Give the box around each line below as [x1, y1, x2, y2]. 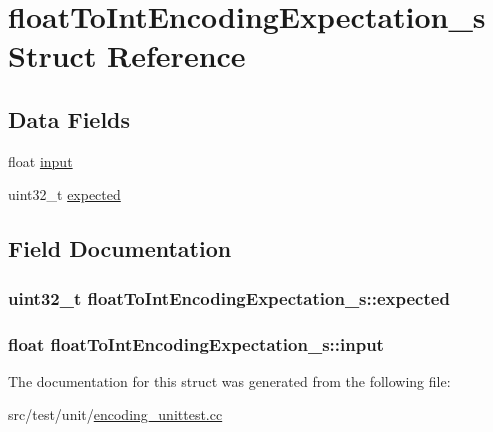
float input [8, 150, 73, 171]
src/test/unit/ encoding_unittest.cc [8, 404, 223, 425]
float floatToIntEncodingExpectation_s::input [8, 331, 384, 356]
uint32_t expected [8, 184, 121, 205]
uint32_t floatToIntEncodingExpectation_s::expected [8, 285, 450, 310]
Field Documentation [8, 233, 232, 264]
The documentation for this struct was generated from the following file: [8, 370, 451, 391]
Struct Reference [8, 35, 246, 76]
